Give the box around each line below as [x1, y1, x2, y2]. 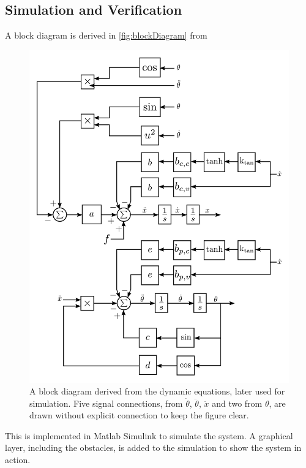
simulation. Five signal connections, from [29, 396, 183, 409]
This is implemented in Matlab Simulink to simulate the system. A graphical [5, 429, 293, 442]
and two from [212, 396, 263, 409]
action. [5, 453, 31, 466]
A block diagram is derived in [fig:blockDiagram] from [5, 29, 207, 42]
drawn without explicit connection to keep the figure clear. [29, 409, 249, 421]
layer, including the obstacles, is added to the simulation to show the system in [5, 441, 302, 454]
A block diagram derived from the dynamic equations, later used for [29, 385, 285, 398]
